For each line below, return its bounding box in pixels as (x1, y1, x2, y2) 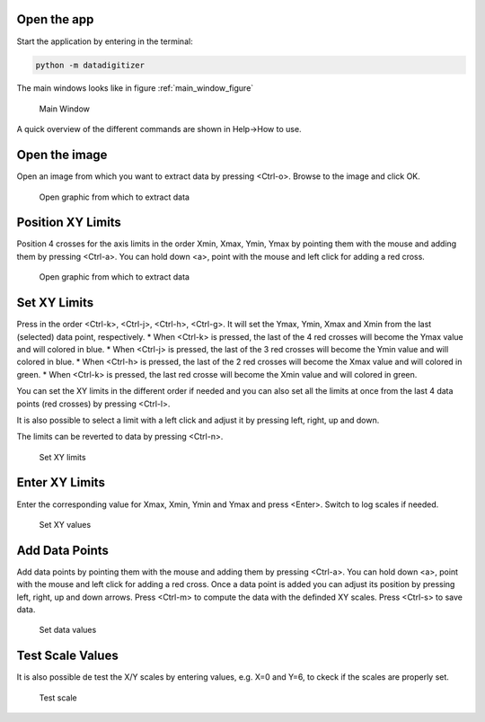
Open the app (16, 12, 94, 27)
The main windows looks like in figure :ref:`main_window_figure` (16, 83, 254, 94)
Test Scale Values (16, 648, 119, 664)
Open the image (16, 147, 108, 163)
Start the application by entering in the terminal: (16, 36, 193, 47)
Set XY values (39, 519, 92, 530)
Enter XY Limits (16, 475, 105, 490)
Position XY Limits (16, 215, 121, 230)
